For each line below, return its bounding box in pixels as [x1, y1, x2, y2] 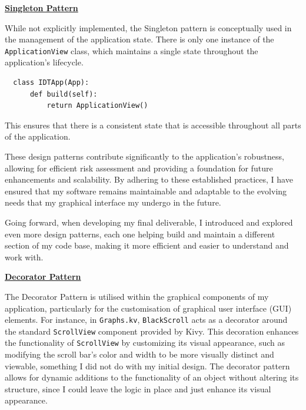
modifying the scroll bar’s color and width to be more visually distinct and [5, 348, 274, 361]
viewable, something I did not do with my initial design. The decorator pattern [5, 359, 290, 372]
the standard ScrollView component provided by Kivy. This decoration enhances [5, 325, 299, 337]
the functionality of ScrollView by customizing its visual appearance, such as [5, 336, 285, 349]
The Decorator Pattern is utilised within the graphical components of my [5, 290, 269, 302]
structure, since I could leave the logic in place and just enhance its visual [5, 382, 271, 395]
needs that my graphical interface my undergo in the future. [5, 196, 221, 209]
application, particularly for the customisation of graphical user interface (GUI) [5, 302, 292, 314]
